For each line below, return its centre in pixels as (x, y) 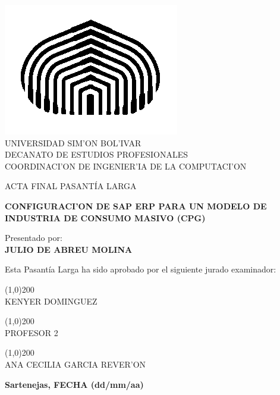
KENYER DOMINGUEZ (51, 301)
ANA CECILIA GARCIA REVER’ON (75, 364)
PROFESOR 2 (32, 332)
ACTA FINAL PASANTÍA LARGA (71, 186)
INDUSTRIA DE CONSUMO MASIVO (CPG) (105, 217)
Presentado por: (34, 238)
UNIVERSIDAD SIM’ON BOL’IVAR (73, 142)
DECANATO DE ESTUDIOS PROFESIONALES (97, 154)
